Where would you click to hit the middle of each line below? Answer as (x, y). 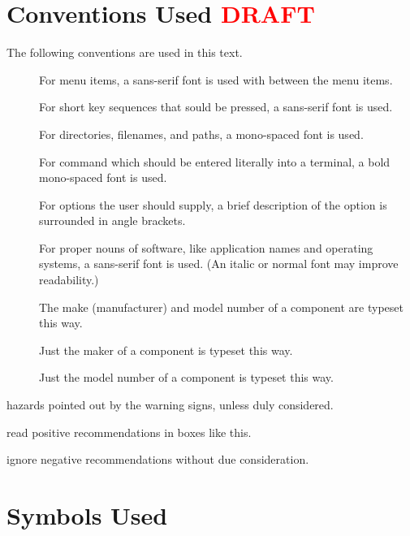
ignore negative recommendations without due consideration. (158, 459)
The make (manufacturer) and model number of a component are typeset (221, 307)
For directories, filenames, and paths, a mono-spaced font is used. (201, 134)
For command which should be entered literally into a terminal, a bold (215, 161)
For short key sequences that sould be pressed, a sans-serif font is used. (216, 107)
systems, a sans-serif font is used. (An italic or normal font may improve (219, 264)
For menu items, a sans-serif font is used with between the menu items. (216, 79)
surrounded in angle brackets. (112, 220)
